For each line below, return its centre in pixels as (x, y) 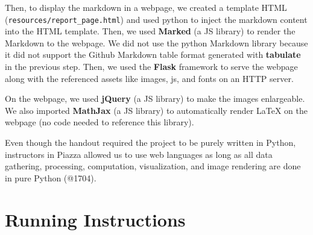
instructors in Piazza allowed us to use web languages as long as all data (139, 154)
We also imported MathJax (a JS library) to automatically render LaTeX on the (156, 110)
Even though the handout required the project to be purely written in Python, (150, 142)
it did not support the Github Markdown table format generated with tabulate (153, 55)
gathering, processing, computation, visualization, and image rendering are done (153, 166)
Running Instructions (95, 219)
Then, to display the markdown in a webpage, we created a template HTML (146, 7)
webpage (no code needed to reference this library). (100, 122)
